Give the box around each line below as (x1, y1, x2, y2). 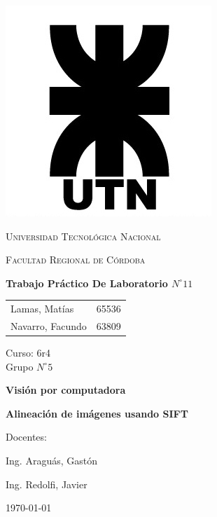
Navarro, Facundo (10, 318, 87, 333)
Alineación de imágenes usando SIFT (6, 406, 188, 420)
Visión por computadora (6, 382, 126, 397)
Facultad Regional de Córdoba (6, 252, 146, 267)
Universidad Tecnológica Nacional (6, 228, 161, 243)
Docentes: (6, 429, 47, 444)
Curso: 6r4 (6, 345, 50, 360)
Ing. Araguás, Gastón (6, 453, 97, 468)
